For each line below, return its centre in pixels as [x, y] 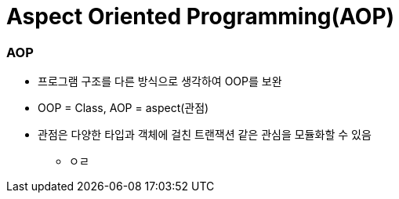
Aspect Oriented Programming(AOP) [201, 16]
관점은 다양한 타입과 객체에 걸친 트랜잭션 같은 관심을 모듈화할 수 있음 [205, 135]
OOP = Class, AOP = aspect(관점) [123, 108]
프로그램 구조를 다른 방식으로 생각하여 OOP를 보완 [160, 81]
